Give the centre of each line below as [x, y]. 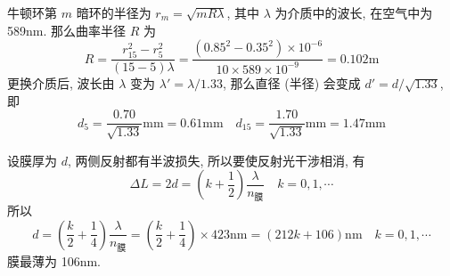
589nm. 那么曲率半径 [66, 30]
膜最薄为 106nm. [54, 260]
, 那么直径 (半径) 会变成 [291, 83]
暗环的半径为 [114, 12]
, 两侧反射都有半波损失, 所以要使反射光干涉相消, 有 [216, 160]
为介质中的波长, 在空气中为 [354, 12]
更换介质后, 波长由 [61, 83]
